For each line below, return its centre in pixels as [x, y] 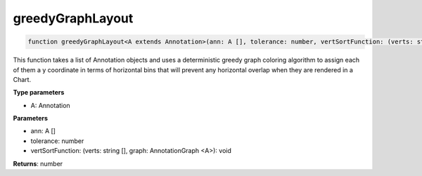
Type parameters [39, 93]
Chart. [22, 79]
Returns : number [38, 163]
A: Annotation [50, 105]
